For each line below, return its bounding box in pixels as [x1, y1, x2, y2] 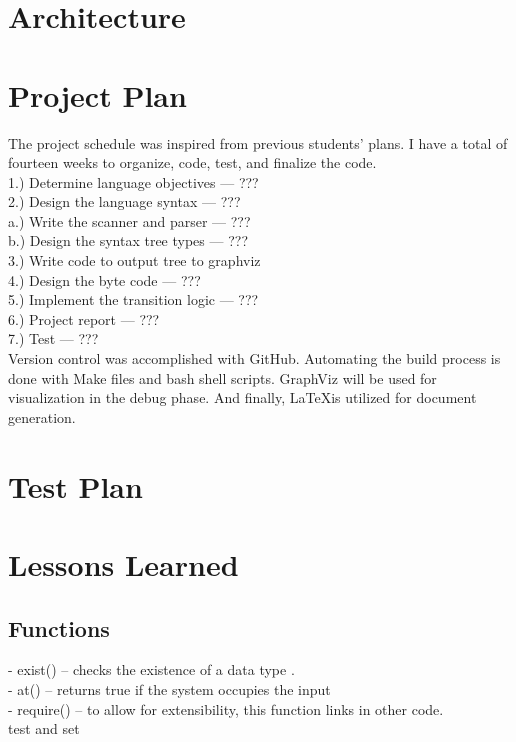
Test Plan [8, 465, 143, 506]
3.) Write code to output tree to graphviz [8, 250, 261, 271]
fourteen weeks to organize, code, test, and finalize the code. [8, 152, 377, 173]
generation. [8, 406, 76, 427]
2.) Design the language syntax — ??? [8, 191, 241, 212]
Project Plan [8, 74, 187, 115]
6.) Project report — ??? [8, 308, 160, 329]
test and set [8, 718, 80, 739]
